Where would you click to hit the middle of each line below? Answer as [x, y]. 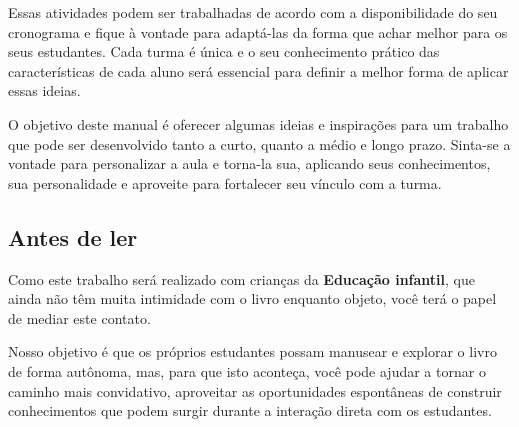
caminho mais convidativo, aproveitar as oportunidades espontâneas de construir [255, 390]
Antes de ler [73, 236]
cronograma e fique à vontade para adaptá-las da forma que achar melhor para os [258, 31]
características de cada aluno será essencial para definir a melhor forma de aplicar [258, 70]
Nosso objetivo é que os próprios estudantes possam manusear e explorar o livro [252, 351]
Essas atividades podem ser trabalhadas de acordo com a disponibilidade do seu [253, 12]
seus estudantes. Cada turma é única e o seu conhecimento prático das [224, 51]
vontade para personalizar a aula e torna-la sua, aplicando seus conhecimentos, [249, 163]
